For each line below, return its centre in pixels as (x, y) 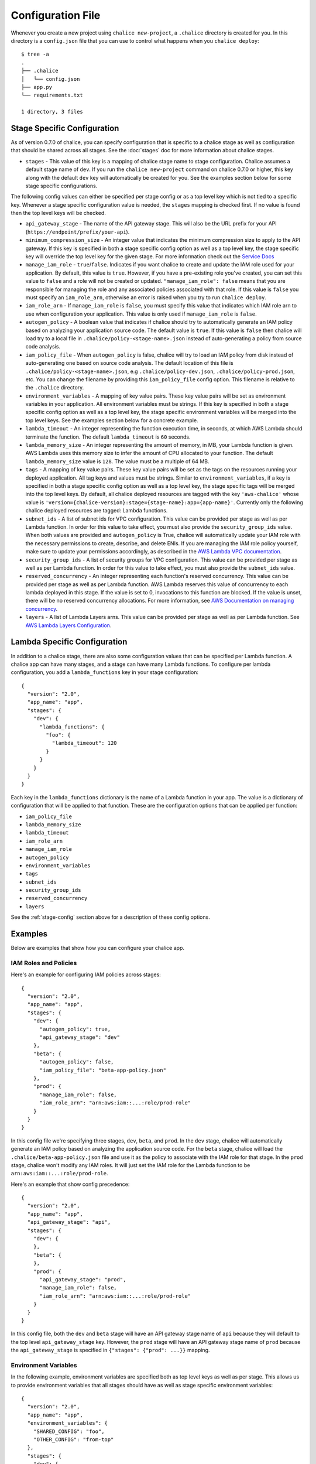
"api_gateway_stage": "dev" (80, 1037)
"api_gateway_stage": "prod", (83, 1279)
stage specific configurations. (61, 186)
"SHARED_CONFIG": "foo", (69, 1431)
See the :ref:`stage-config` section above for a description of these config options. (110, 917)
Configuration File (56, 15)
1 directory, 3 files (52, 112)
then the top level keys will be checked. (59, 213)
